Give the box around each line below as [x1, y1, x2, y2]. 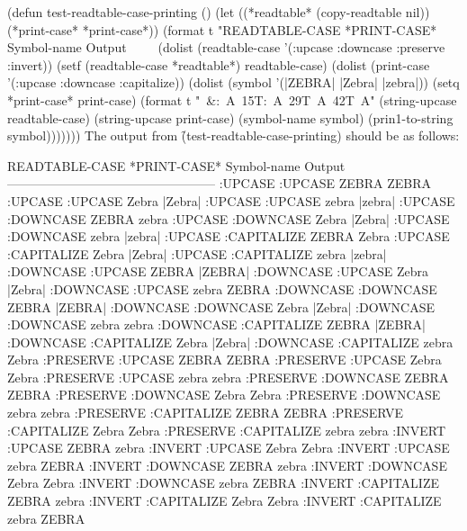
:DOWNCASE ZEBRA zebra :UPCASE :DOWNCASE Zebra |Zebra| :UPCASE [7, 209, 450, 228]
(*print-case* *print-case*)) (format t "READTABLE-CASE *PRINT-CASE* [7, 20, 437, 39]
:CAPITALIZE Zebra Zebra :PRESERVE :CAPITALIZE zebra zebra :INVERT [7, 420, 446, 439]
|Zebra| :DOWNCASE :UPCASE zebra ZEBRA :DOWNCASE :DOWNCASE [7, 279, 437, 298]
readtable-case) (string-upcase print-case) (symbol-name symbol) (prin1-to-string [7, 108, 454, 127]
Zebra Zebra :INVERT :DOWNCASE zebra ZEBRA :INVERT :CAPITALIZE [7, 473, 440, 492]
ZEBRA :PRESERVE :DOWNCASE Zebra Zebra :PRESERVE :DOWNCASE [7, 385, 441, 404]
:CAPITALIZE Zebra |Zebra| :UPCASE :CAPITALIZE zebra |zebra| [7, 244, 387, 263]
